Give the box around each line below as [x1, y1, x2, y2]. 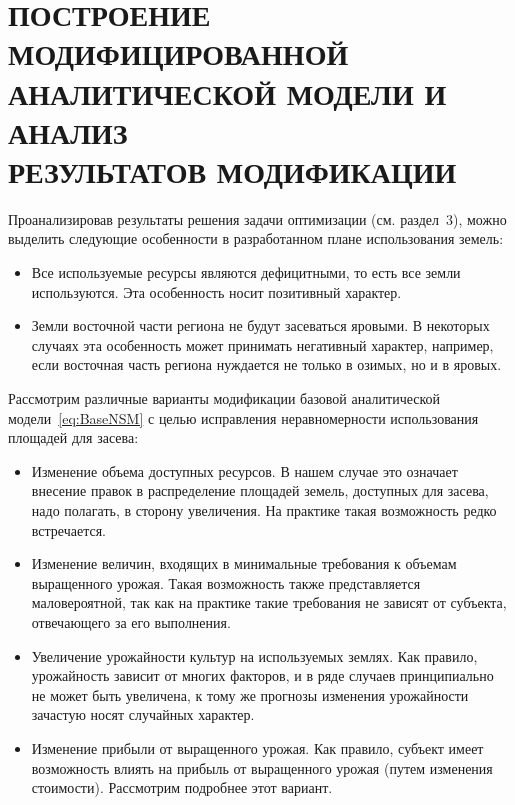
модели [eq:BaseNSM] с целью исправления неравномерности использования [8, 407, 479, 428]
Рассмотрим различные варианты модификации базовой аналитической [8, 388, 441, 409]
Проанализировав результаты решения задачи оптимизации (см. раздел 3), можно [8, 208, 507, 229]
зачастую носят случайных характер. [31, 704, 255, 725]
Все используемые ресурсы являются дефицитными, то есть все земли [31, 262, 461, 283]
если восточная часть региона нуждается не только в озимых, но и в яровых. [31, 354, 502, 375]
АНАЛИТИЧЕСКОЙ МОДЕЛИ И [8, 72, 447, 113]
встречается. [31, 519, 106, 540]
